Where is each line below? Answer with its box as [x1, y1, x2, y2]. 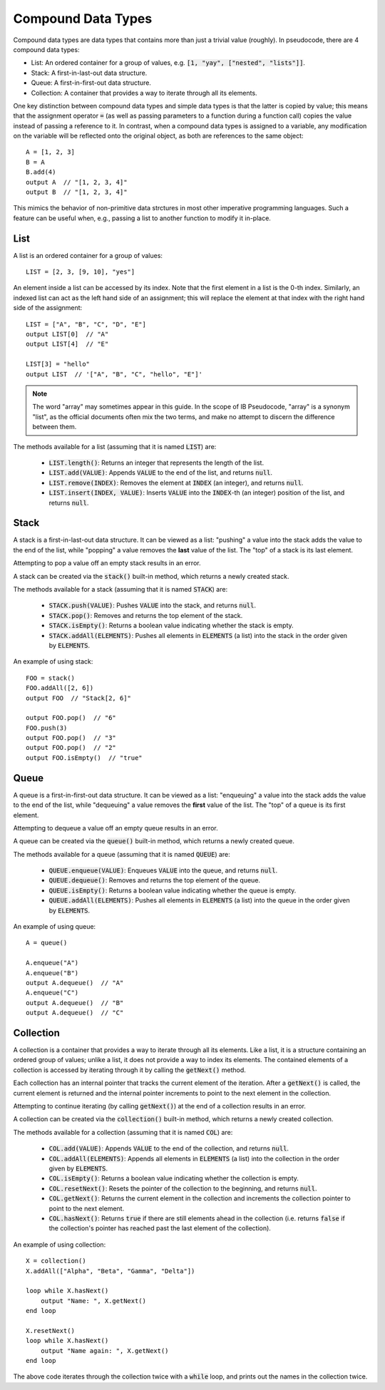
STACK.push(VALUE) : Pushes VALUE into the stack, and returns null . [48, 601, 257, 609]
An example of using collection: [13, 1240, 106, 1249]
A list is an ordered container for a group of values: [13, 251, 163, 259]
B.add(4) [26, 168, 56, 176]
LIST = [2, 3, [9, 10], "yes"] [26, 268, 135, 276]
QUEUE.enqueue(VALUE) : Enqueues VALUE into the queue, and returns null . [48, 866, 278, 875]
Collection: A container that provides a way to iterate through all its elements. [31, 88, 257, 97]
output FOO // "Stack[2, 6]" [26, 694, 132, 702]
